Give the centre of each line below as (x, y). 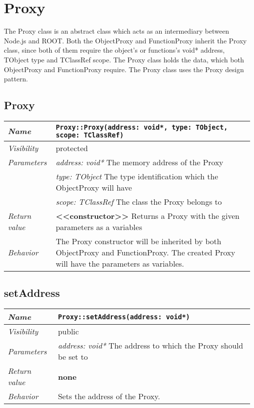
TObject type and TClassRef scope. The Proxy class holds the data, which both (124, 59)
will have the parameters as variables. (120, 263)
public (68, 331)
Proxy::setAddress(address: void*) (124, 317)
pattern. (16, 79)
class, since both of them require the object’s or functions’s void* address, (114, 50)
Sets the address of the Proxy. (109, 396)
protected (72, 148)
